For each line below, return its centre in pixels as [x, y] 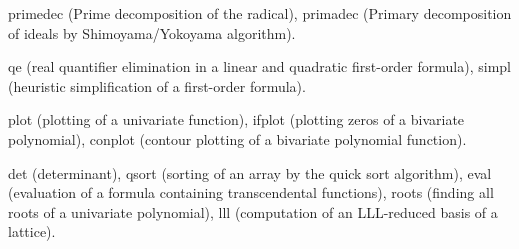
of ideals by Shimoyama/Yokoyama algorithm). [152, 32]
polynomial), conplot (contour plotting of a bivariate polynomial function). [237, 138]
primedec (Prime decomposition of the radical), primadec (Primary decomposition [260, 13]
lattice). [32, 231]
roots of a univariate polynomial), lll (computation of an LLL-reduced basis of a [253, 211]
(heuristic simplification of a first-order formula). [157, 85]
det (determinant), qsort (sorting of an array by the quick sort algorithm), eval [250, 172]
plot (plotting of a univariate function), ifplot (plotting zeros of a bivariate [236, 119]
